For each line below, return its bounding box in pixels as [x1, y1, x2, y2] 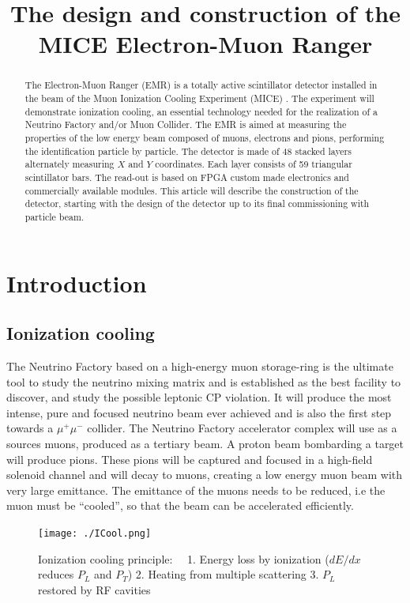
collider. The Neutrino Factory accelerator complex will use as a [87, 420, 397, 436]
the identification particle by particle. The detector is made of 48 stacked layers [24, 144, 352, 157]
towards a [6, 420, 54, 436]
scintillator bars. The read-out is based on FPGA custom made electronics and [24, 170, 349, 183]
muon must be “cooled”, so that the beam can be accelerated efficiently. [6, 497, 354, 514]
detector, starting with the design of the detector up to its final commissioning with [24, 197, 370, 210]
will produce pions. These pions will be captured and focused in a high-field [6, 450, 373, 467]
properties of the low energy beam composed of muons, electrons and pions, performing [24, 130, 385, 144]
